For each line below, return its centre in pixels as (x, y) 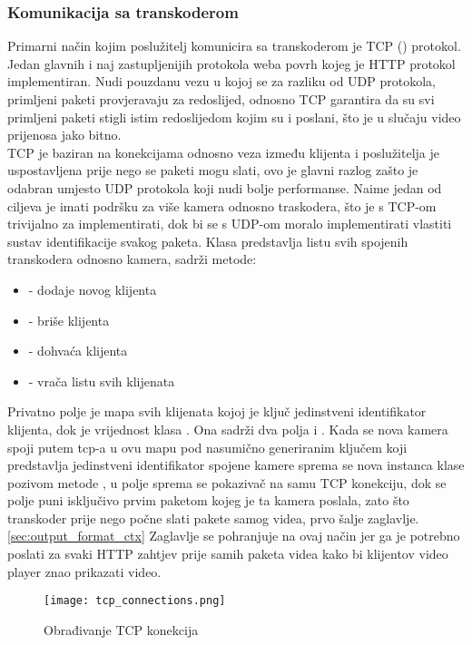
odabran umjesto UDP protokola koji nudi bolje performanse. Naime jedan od (225, 187)
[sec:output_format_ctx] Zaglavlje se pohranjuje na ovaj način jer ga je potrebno (234, 536)
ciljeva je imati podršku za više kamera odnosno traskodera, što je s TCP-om (222, 205)
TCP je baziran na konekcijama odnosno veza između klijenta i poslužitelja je (223, 152)
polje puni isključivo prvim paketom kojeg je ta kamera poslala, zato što (208, 500)
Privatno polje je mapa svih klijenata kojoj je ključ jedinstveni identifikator (217, 411)
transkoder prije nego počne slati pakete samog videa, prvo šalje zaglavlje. (213, 518)
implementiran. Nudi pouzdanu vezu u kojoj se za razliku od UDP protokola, (221, 81)
